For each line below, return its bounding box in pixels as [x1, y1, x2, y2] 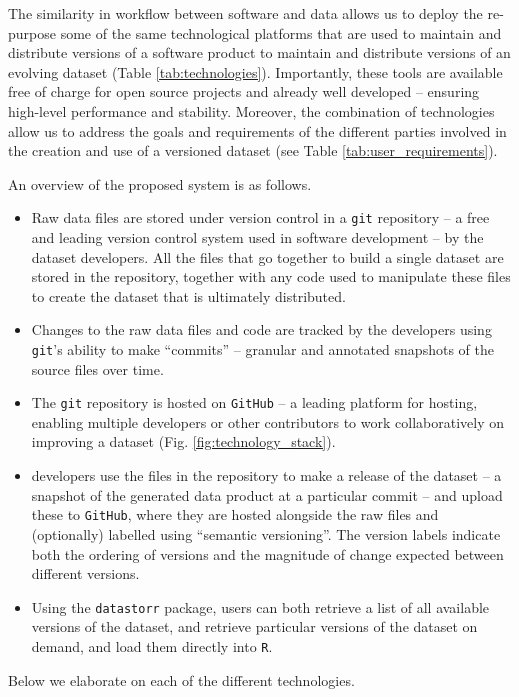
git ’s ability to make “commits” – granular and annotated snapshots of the [31, 338, 494, 359]
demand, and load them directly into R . [31, 635, 273, 656]
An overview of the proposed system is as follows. [8, 173, 312, 194]
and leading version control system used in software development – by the [31, 227, 484, 247]
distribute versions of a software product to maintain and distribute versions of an [8, 42, 511, 63]
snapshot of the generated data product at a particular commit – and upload [31, 484, 503, 505]
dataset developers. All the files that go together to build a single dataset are [31, 246, 504, 267]
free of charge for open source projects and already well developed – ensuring [8, 81, 480, 102]
